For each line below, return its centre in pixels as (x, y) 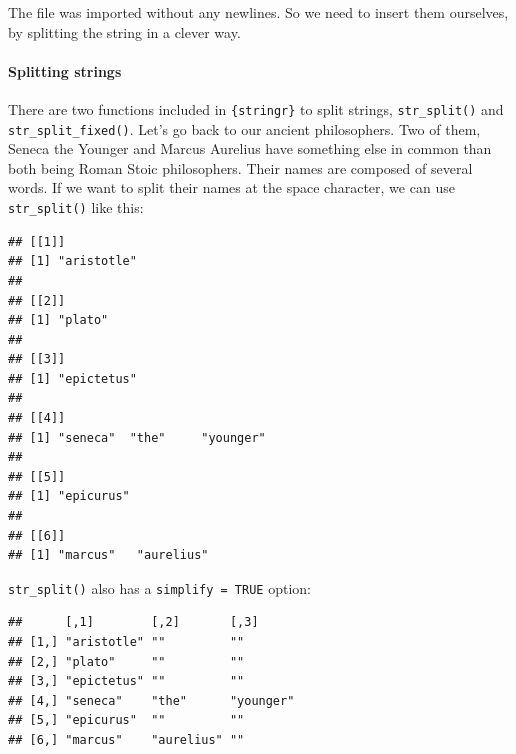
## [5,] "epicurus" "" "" (126, 720)
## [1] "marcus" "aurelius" (108, 555)
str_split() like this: (76, 207)
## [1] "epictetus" (72, 378)
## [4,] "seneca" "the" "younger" (151, 700)
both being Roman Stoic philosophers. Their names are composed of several (240, 167)
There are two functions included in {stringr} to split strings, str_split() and (256, 108)
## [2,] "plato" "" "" (126, 661)
